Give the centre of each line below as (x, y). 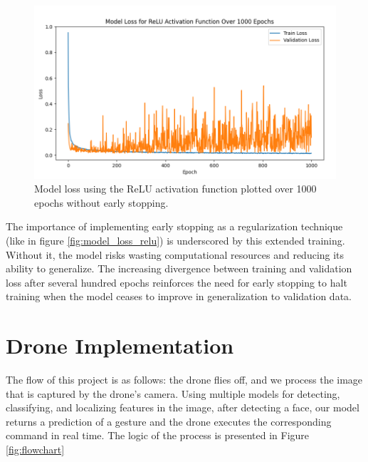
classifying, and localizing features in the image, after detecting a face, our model (183, 407)
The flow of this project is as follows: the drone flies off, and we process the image (184, 380)
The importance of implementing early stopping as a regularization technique (174, 226)
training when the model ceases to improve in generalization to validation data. (179, 296)
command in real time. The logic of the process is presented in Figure (158, 435)
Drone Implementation (120, 345)
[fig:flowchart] (35, 449)
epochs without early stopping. (101, 202)
